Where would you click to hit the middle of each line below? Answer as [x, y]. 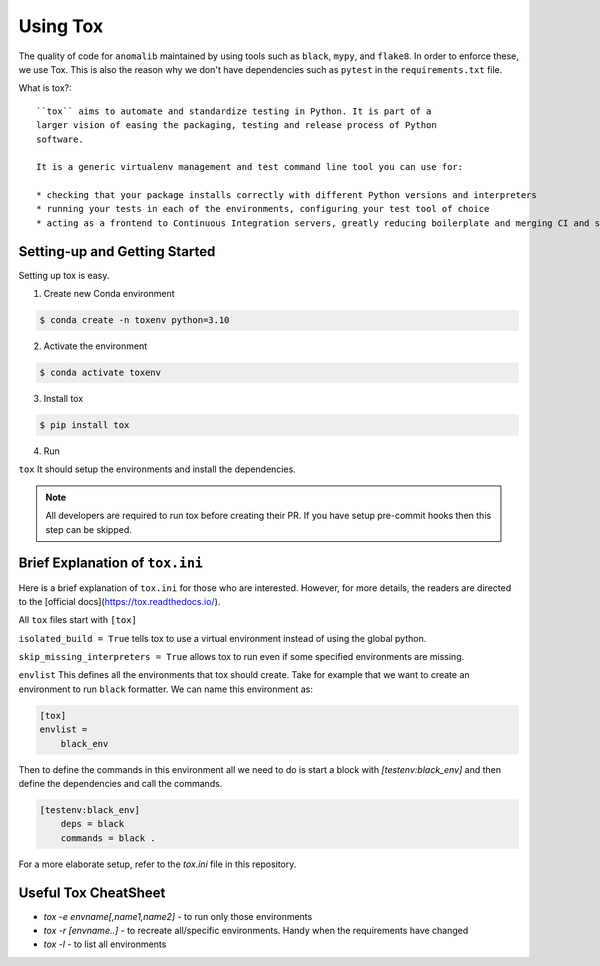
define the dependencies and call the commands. [120, 783]
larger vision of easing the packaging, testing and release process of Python [236, 125]
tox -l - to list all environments [105, 944]
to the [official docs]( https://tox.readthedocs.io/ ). [119, 601]
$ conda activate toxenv [100, 373]
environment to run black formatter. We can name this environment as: [166, 689]
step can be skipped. [88, 529]
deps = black [92, 824]
